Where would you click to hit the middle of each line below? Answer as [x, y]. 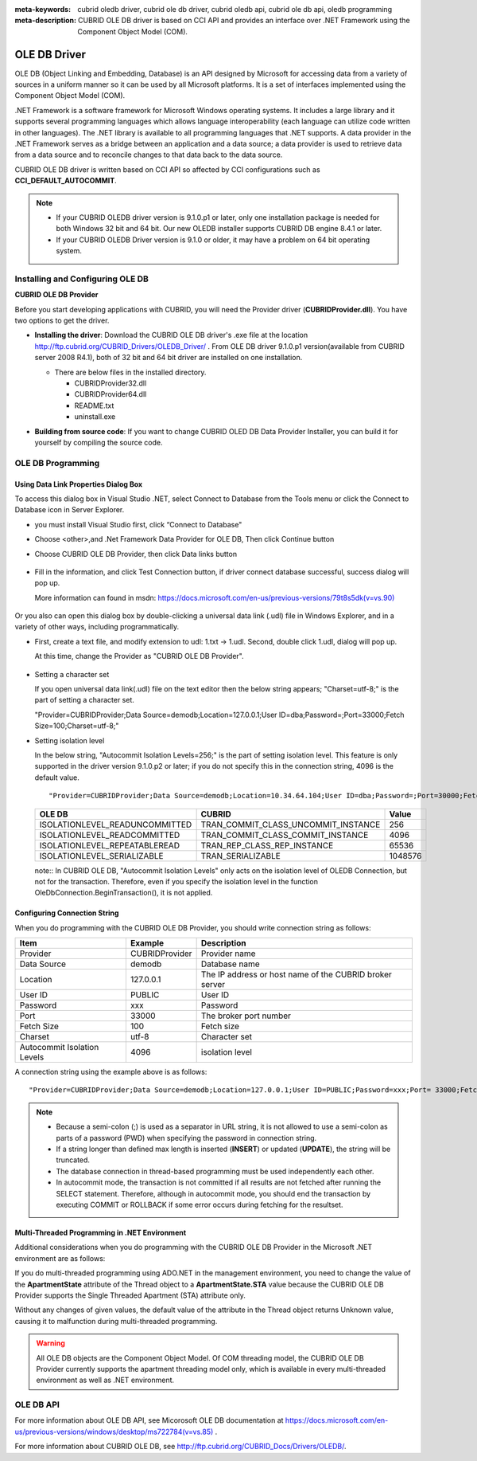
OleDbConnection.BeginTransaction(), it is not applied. [124, 893]
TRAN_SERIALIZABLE [241, 856]
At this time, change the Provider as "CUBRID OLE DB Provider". [139, 656]
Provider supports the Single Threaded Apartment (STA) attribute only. [130, 1295]
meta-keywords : [43, 9]
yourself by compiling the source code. [99, 442]
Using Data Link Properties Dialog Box [79, 484]
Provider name [228, 954]
